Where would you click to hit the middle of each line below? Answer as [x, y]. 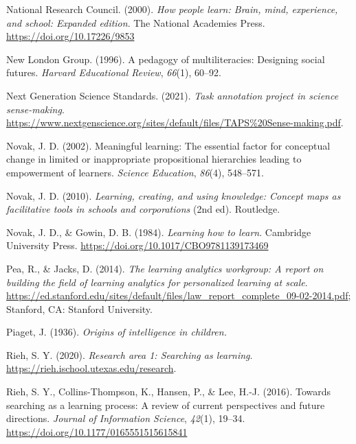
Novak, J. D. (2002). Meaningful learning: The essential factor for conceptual [168, 145]
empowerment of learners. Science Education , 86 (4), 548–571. [135, 172]
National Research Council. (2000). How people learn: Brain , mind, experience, [172, 9]
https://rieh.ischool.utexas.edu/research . [91, 368]
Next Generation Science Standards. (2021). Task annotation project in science [173, 95]
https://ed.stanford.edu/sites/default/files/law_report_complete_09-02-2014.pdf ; [179, 295]
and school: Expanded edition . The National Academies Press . [136, 22]
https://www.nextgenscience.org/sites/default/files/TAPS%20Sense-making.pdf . [175, 122]
